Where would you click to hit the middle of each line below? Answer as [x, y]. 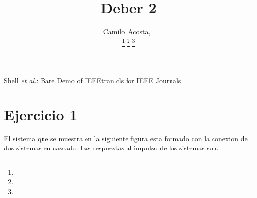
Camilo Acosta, [127, 31]
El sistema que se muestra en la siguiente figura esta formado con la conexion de [126, 138]
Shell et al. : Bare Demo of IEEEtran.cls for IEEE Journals [93, 80]
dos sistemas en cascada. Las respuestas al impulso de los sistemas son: [111, 148]
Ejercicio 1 [41, 114]
